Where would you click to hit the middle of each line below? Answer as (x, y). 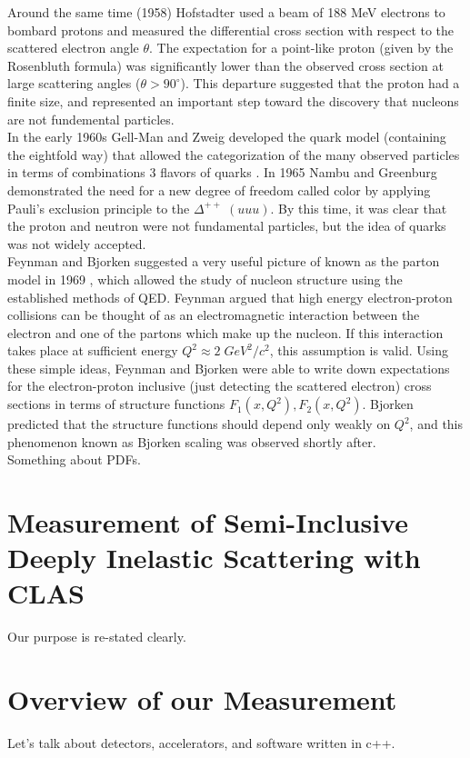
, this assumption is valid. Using (359, 350)
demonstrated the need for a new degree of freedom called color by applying (219, 189)
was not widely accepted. (77, 243)
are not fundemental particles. (91, 119)
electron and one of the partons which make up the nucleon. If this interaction (225, 332)
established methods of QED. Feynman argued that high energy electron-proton (230, 297)
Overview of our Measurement (202, 699)
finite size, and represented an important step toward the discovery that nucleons (233, 100)
